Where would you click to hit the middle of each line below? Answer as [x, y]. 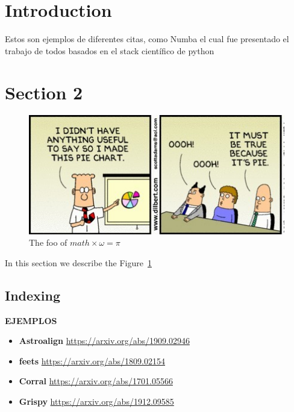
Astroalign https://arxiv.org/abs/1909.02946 [104, 341]
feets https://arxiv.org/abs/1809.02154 [92, 360]
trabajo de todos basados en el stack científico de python [110, 50]
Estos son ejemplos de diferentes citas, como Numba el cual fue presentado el [147, 39]
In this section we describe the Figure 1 [78, 262]
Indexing [33, 295]
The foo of [48, 242]
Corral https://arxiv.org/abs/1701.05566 [96, 381]
